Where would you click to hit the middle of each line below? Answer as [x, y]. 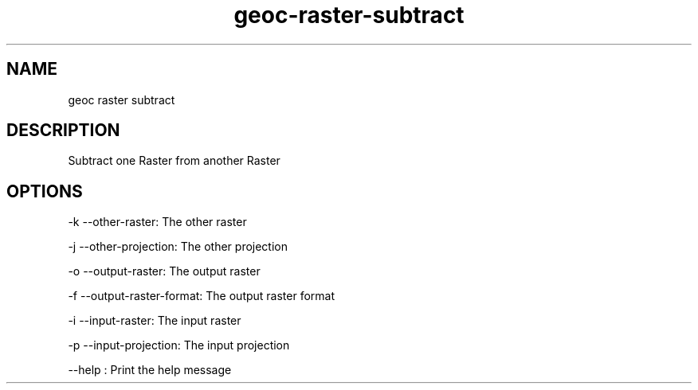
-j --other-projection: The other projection [178, 247]
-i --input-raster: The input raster [155, 321]
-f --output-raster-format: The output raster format [202, 296]
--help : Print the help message [150, 370]
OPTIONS [45, 191]
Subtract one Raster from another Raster [174, 161]
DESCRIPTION [63, 131]
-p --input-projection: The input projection [179, 345]
